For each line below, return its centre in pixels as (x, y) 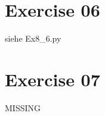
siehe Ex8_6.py (33, 38)
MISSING (23, 107)
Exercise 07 (52, 79)
